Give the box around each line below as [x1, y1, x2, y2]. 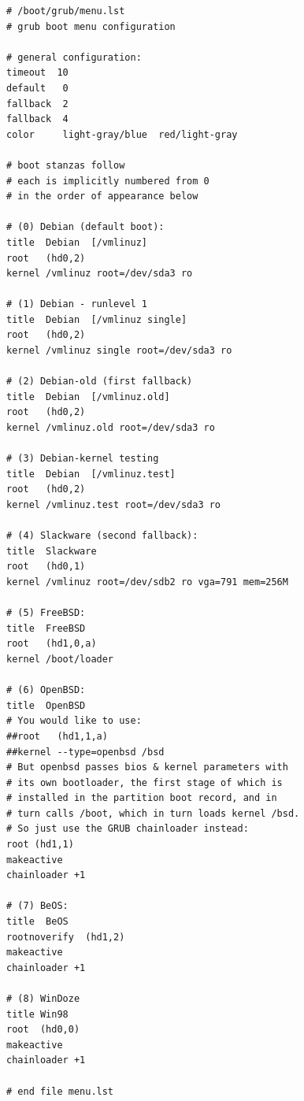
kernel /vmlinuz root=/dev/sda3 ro [6, 268, 193, 280]
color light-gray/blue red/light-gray [6, 128, 238, 140]
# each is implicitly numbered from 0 [6, 175, 209, 187]
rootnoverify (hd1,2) [6, 931, 125, 943]
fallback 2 [6, 98, 69, 109]
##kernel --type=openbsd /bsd [6, 746, 165, 758]
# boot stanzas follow [6, 159, 125, 171]
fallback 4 [6, 113, 69, 125]
